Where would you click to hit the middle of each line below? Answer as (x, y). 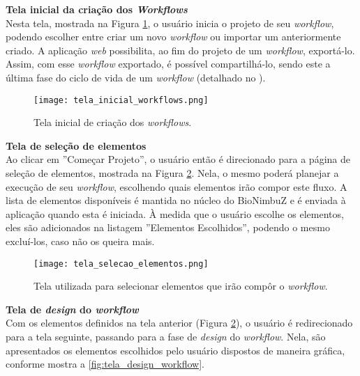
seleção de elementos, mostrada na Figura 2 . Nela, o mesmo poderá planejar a (172, 173)
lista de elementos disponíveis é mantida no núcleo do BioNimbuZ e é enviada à (176, 200)
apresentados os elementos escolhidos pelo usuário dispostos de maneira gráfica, (175, 350)
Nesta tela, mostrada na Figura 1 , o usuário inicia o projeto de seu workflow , (170, 23)
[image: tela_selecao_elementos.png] (121, 264)
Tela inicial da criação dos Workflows (97, 9)
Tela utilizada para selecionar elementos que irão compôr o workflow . (181, 286)
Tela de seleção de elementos (76, 145)
